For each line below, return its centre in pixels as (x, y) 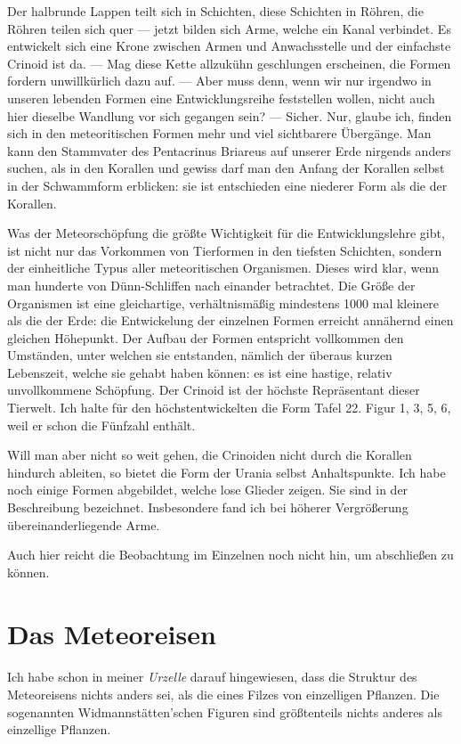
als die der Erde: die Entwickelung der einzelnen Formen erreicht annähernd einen (230, 320)
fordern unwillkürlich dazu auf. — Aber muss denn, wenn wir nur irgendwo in (219, 81)
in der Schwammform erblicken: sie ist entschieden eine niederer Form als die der (227, 185)
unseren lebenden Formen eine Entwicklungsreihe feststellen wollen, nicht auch (221, 98)
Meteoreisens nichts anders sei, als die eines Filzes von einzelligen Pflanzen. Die (223, 694)
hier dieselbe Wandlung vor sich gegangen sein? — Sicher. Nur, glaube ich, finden (230, 115)
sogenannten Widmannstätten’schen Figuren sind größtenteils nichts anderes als (225, 711)
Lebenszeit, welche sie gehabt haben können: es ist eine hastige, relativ (200, 372)
